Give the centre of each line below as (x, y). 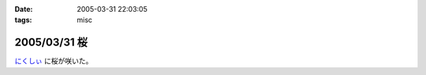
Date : (24, 9)
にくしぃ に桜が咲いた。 (54, 61)
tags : (23, 20)
